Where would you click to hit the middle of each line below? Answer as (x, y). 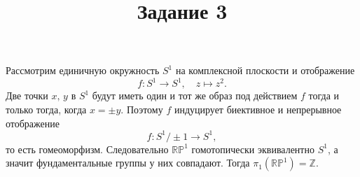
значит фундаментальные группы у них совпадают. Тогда (128, 163)
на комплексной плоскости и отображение (265, 70)
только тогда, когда (46, 109)
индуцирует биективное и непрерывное (258, 109)
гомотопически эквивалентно (253, 149)
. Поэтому (142, 109)
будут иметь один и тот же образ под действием (195, 95)
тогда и (324, 95)
